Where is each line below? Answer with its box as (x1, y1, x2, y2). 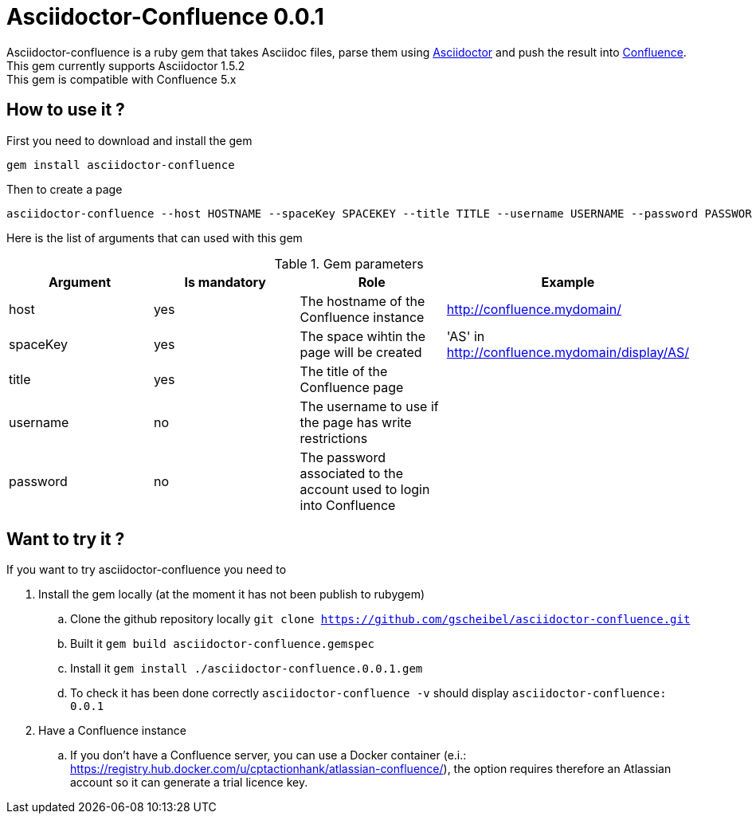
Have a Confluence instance (38, 724, 186, 738)
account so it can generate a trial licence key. (70, 775, 308, 790)
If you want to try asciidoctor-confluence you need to (6, 563, 287, 577)
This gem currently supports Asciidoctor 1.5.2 (6, 58, 245, 73)
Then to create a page (6, 182, 123, 196)
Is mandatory (184, 273, 266, 290)
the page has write (300, 414, 412, 430)
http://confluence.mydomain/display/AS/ (446, 343, 689, 360)
